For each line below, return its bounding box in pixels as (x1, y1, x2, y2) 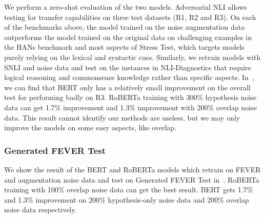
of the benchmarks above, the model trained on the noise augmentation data (4, 22, 245, 32)
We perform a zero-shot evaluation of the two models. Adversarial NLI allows (4, 2, 247, 12)
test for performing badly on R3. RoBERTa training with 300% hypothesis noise (4, 92, 257, 103)
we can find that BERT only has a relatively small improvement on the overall (4, 82, 251, 92)
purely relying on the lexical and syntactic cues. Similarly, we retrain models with (4, 51, 261, 62)
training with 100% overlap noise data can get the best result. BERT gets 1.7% (4, 184, 253, 195)
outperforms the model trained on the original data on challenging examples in (4, 31, 252, 42)
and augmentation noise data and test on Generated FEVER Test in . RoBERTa (4, 174, 259, 185)
